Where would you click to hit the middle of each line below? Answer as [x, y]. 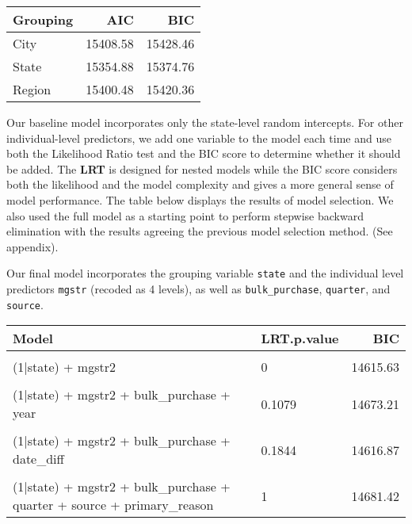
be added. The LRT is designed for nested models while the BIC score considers [202, 168]
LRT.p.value [300, 338]
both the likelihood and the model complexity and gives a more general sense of [200, 184]
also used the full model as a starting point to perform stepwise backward [185, 215]
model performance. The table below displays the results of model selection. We [200, 199]
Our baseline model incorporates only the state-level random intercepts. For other [205, 122]
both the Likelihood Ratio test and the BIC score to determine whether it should [204, 153]
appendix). [32, 246]
